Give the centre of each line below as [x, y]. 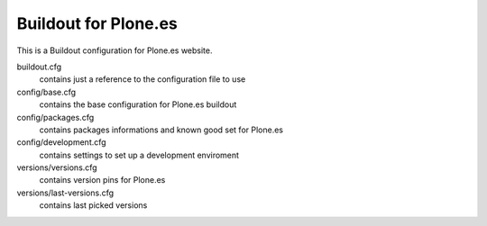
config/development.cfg [62, 142]
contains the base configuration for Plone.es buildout [138, 104]
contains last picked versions [93, 205]
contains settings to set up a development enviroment [139, 155]
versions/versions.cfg [57, 167]
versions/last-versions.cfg [65, 193]
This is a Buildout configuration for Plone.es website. [115, 50]
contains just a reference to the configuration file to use [142, 79]
